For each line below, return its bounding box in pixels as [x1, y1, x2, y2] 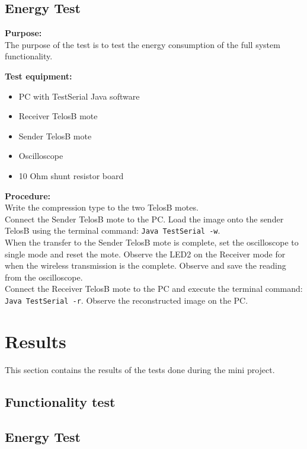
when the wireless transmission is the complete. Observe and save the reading [5, 259, 286, 272]
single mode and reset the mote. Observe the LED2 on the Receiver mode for [5, 247, 286, 260]
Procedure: [5, 189, 51, 202]
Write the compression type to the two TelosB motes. [5, 201, 199, 214]
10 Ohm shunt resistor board [18, 169, 124, 181]
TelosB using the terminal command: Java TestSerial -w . [5, 224, 220, 237]
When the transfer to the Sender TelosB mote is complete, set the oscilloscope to [5, 235, 299, 248]
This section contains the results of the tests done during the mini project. [5, 363, 275, 375]
